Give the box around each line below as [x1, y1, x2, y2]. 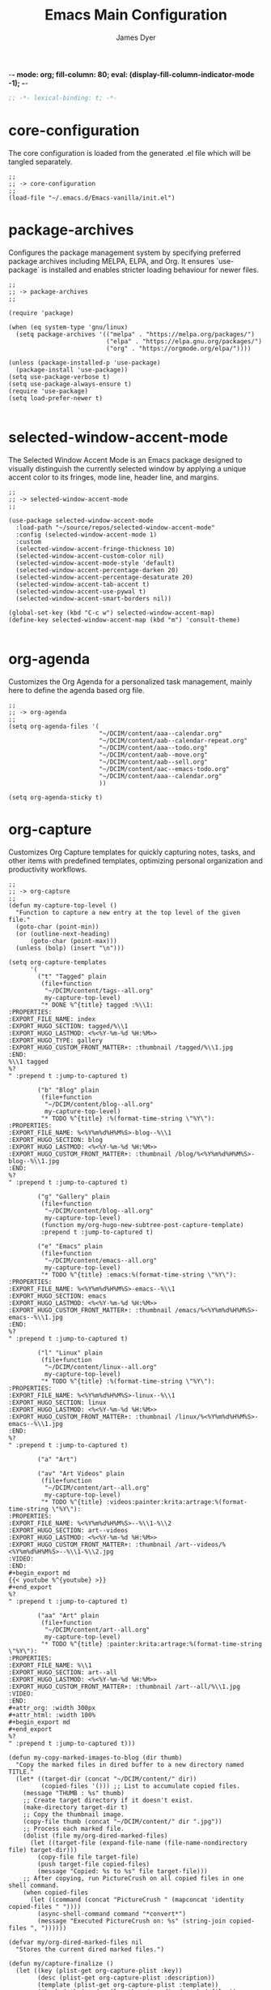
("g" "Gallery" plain [37, 1192, 111, 1200]
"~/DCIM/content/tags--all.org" [44, 986, 154, 995]
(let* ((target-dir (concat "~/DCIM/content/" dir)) [15, 1775, 197, 1783]
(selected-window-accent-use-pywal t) [15, 587, 147, 596]
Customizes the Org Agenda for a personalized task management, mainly [8, 676, 252, 687]
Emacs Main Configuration [44, 6, 228, 24]
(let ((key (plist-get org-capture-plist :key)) [15, 1966, 183, 1975]
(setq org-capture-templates [8, 958, 107, 967]
